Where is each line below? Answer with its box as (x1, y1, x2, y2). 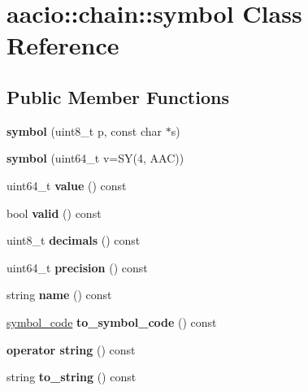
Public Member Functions (7, 84, 229, 109)
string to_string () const (7, 368, 137, 385)
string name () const (7, 286, 112, 303)
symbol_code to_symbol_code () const (7, 313, 217, 330)
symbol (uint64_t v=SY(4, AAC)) (7, 150, 184, 167)
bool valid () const (7, 204, 102, 221)
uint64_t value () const (7, 176, 127, 193)
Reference (7, 28, 119, 62)
